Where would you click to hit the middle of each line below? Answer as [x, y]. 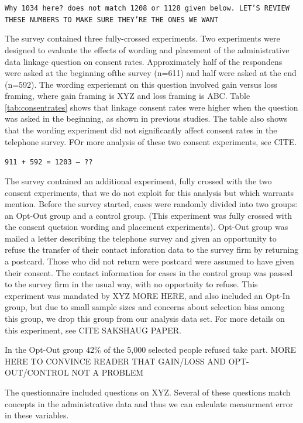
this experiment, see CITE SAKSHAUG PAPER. [93, 330]
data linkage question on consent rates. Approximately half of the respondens [144, 61]
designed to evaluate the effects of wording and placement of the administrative [147, 49]
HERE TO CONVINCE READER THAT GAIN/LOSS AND [115, 361]
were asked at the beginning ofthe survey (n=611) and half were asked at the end [151, 73]
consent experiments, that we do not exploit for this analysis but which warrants [149, 192]
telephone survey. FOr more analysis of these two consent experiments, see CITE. [151, 141]
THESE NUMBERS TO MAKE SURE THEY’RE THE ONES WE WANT [112, 20]
